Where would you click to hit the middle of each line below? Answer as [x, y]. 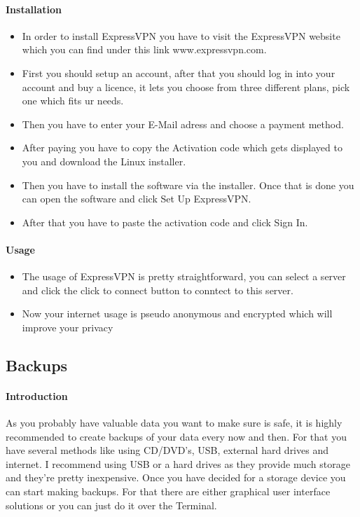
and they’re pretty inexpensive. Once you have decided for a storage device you [176, 477]
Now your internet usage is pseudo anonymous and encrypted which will [177, 313]
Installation [34, 9]
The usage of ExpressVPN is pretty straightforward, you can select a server [184, 276]
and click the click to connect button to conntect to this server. [158, 290]
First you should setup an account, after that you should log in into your [179, 73]
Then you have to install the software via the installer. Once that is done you [188, 185]
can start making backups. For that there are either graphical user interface [168, 491]
